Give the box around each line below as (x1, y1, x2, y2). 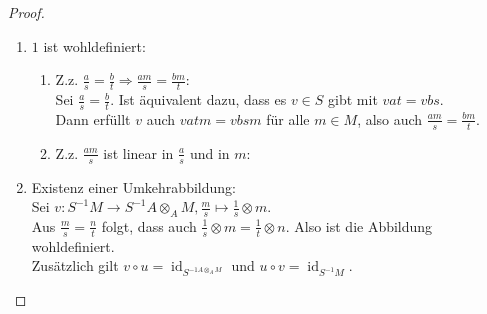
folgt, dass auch (101, 215, 197, 236)
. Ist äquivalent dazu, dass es (110, 89, 287, 110)
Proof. (8, 2, 45, 22)
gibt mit (328, 89, 378, 110)
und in (189, 142, 230, 163)
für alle (266, 108, 310, 129)
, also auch (357, 108, 423, 129)
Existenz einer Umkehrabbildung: (31, 176, 236, 197)
